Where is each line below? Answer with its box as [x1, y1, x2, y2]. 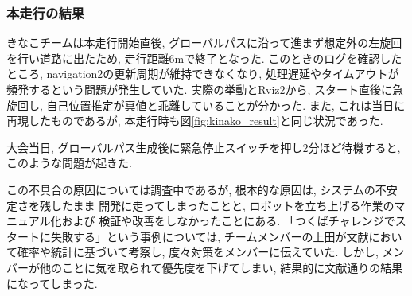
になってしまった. [6, 275, 98, 291]
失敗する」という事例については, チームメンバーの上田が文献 [50, 228, 369, 244]
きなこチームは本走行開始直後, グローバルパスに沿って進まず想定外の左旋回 [6, 34, 402, 51]
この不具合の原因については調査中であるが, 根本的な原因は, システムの [6, 181, 375, 197]
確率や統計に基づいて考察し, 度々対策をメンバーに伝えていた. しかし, [17, 243, 379, 260]
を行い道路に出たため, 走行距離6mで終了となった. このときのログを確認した [6, 49, 402, 66]
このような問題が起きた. [6, 154, 132, 171]
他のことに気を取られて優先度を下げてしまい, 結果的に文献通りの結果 [39, 259, 403, 275]
